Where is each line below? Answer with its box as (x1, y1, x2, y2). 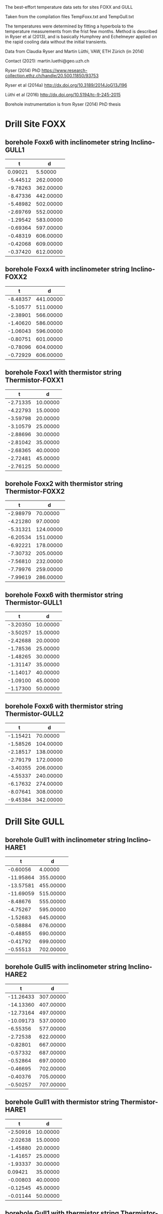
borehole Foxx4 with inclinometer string (5, 265, 130, 273)
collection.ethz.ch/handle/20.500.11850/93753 (5, 73, 99, 78)
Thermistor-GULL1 (5, 598, 62, 607)
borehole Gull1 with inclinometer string (5, 835, 126, 844)
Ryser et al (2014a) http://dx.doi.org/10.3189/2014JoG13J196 (5, 82, 127, 88)
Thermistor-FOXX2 (5, 487, 65, 496)
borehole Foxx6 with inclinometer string (5, 138, 130, 147)
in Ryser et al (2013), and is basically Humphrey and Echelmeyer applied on (5, 34, 158, 39)
